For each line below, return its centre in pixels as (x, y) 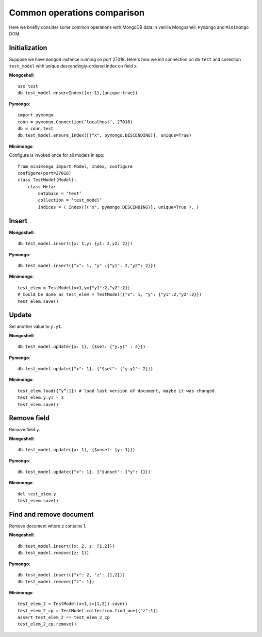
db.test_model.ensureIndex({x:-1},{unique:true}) (78, 93)
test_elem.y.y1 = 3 (41, 398)
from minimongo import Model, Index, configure (75, 166)
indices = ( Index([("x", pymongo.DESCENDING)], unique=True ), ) (119, 207)
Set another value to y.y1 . (36, 327)
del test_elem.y (37, 494)
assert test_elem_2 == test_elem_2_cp (64, 617)
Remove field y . (25, 430)
